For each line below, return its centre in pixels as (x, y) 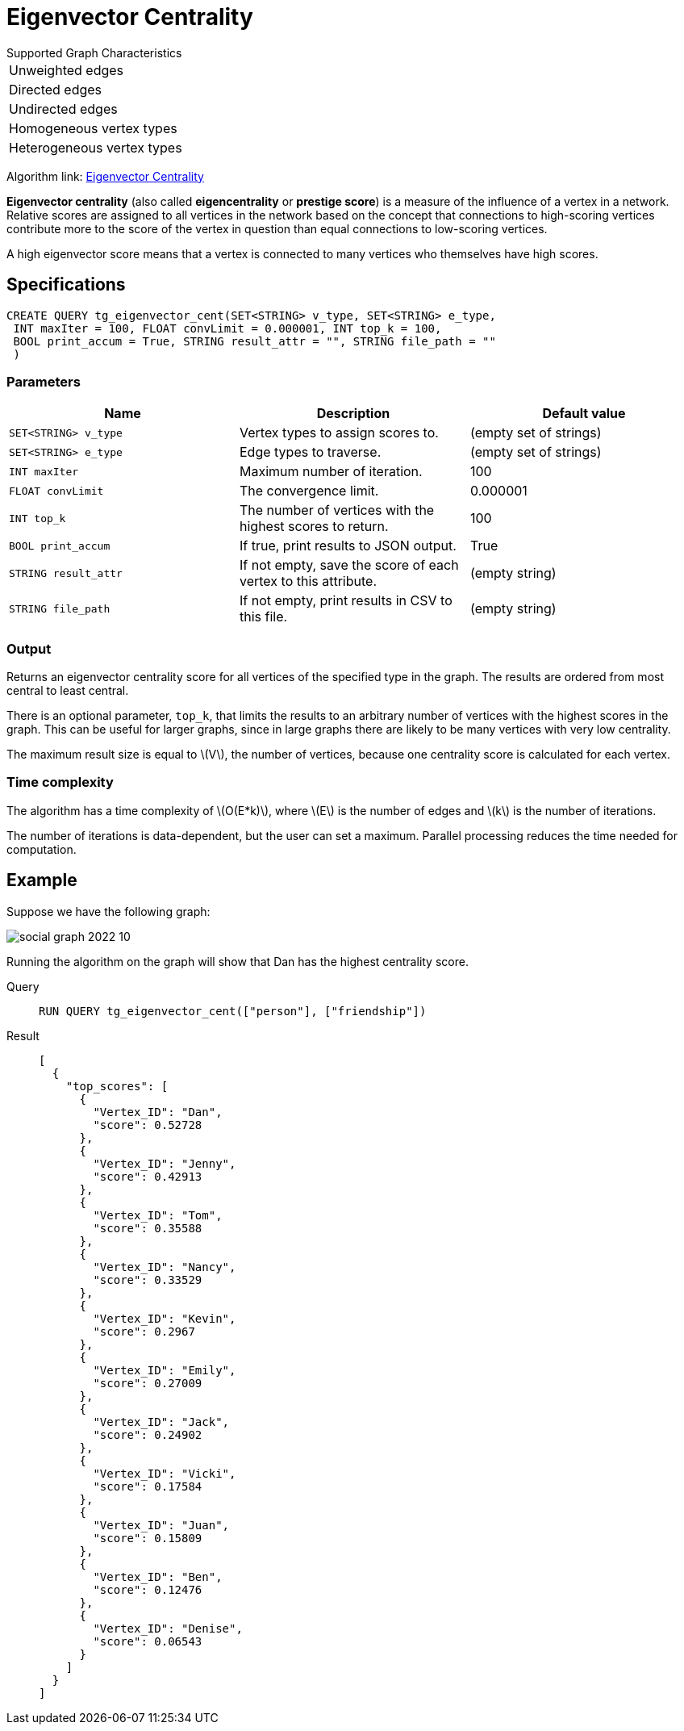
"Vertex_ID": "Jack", (161, 1422)
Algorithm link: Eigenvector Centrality (105, 176)
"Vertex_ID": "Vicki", (165, 1473)
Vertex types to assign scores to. (339, 433)
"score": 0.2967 (144, 1331)
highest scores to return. (314, 527)
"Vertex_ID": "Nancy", (165, 1267)
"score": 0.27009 (148, 1383)
